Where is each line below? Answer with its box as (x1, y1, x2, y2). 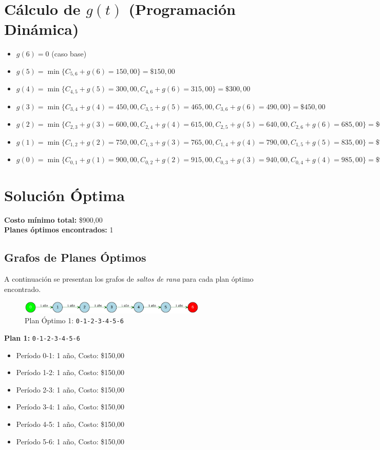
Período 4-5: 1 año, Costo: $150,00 (16, 418, 125, 429)
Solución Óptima (4, 184, 125, 205)
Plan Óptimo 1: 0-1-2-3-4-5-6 (25, 315, 124, 326)
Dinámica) (4, 18, 79, 40)
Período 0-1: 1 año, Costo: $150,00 (16, 349, 125, 360)
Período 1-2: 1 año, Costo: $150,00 (16, 367, 125, 378)
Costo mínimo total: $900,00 (4, 214, 103, 225)
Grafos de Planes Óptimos (4, 249, 146, 265)
